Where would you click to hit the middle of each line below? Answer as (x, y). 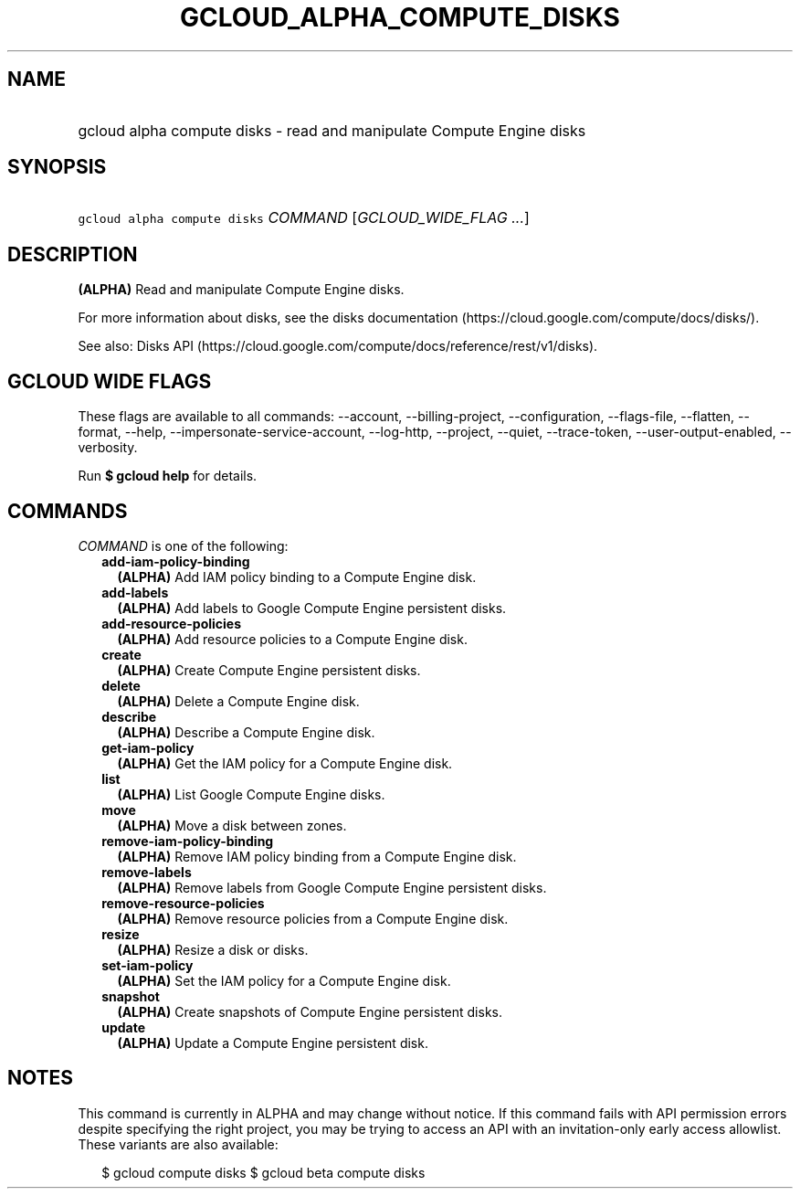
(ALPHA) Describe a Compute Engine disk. (246, 732)
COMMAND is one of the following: (183, 545)
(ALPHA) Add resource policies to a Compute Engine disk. (292, 639)
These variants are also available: (178, 1144)
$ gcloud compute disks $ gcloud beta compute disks (263, 1172)
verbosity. (108, 448)
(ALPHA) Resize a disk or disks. (213, 949)
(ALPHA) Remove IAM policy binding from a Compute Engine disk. (317, 856)
